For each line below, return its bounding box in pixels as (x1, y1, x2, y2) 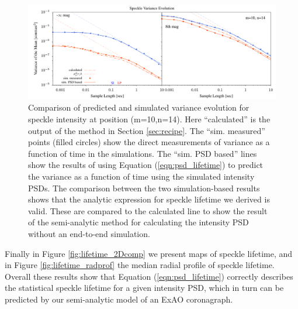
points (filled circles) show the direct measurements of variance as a (28, 136, 270, 148)
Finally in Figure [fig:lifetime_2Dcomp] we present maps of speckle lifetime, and (5, 247, 293, 259)
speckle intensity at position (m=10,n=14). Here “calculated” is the (28, 113, 271, 125)
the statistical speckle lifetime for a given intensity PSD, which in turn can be (5, 281, 284, 294)
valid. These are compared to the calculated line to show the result (28, 204, 268, 217)
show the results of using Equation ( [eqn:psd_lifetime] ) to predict (28, 159, 264, 171)
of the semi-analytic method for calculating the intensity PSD (28, 216, 249, 228)
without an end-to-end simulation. (28, 228, 150, 240)
